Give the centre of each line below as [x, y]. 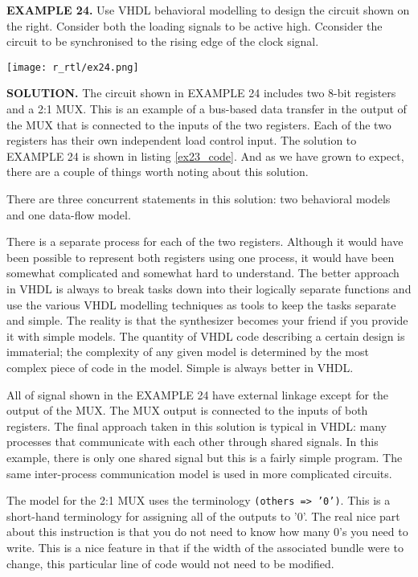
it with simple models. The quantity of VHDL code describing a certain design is [206, 336]
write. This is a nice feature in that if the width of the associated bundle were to [205, 547]
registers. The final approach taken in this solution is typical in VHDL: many [197, 426]
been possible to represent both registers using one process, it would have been [201, 257]
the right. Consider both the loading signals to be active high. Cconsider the [195, 25]
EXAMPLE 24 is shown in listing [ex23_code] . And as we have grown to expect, [205, 156]
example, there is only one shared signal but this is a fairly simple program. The [205, 457]
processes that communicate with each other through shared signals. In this [193, 442]
